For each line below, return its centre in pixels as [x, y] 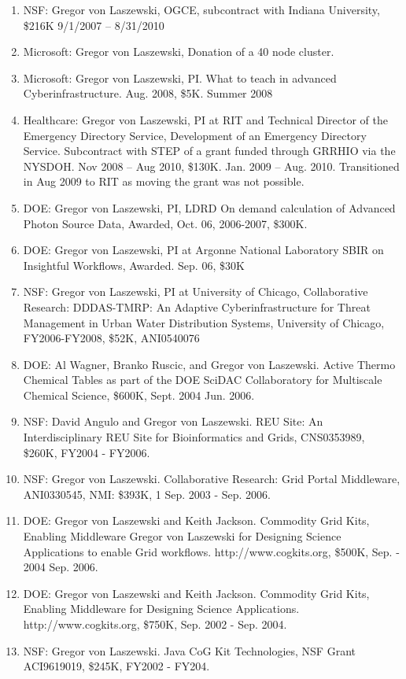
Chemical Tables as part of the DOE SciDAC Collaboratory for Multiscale [203, 380]
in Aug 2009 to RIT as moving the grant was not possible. [164, 181]
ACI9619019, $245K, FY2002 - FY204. [116, 666]
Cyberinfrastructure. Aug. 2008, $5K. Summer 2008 [148, 93]
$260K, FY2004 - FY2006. [87, 452]
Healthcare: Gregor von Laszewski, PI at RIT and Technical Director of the [205, 119]
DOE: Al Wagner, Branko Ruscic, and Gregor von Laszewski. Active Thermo [209, 364]
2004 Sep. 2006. [61, 567]
